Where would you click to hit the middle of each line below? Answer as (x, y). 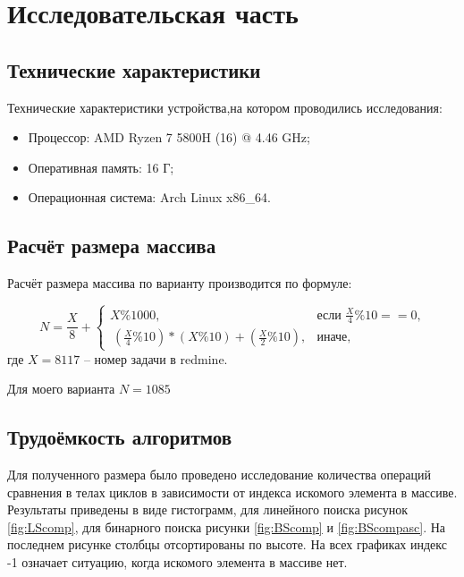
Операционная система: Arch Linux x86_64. (149, 197)
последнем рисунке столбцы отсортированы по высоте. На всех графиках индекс (227, 544)
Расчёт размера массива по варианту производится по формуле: (180, 283)
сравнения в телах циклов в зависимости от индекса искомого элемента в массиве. (232, 492)
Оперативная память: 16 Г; (101, 167)
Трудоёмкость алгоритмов (120, 437)
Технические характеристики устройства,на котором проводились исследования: (225, 107)
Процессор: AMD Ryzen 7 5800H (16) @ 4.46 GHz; (169, 137)
